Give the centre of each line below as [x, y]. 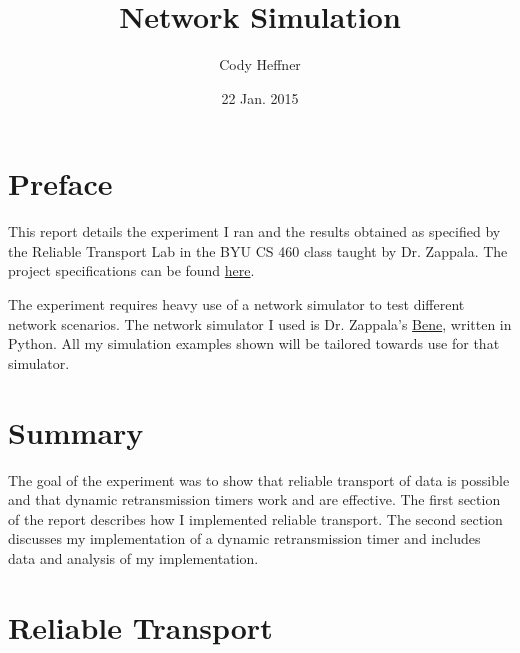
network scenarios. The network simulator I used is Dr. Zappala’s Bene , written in [260, 323]
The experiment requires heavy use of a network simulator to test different [236, 304]
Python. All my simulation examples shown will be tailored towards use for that [254, 343]
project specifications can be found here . [131, 270]
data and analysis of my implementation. [133, 557]
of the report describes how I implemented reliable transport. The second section [255, 518]
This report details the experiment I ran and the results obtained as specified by [254, 231]
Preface [60, 183]
